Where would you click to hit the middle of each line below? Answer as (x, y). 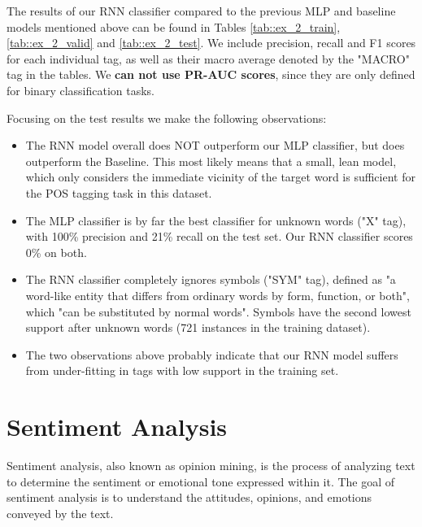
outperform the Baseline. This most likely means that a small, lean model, (211, 161)
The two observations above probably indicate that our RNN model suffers (212, 354)
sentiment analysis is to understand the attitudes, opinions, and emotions (189, 497)
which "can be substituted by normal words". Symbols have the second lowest (218, 311)
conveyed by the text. (60, 513)
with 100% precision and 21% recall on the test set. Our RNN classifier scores (219, 236)
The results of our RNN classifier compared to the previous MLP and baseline (201, 11)
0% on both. (56, 252)
